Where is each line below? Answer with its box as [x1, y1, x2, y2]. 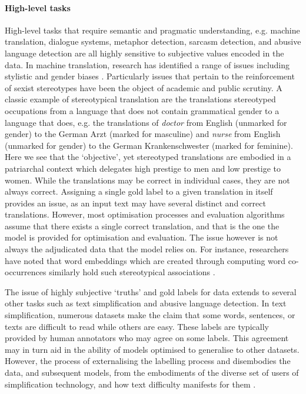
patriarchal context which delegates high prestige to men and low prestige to [5, 162, 281, 174]
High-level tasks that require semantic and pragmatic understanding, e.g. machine [5, 24, 300, 36]
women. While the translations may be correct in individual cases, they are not [5, 173, 290, 186]
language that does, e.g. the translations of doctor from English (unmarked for [5, 116, 287, 128]
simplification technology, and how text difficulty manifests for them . [5, 378, 256, 390]
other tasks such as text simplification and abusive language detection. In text [5, 297, 287, 309]
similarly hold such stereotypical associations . [49, 266, 215, 278]
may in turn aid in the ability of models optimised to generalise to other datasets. [5, 343, 300, 355]
